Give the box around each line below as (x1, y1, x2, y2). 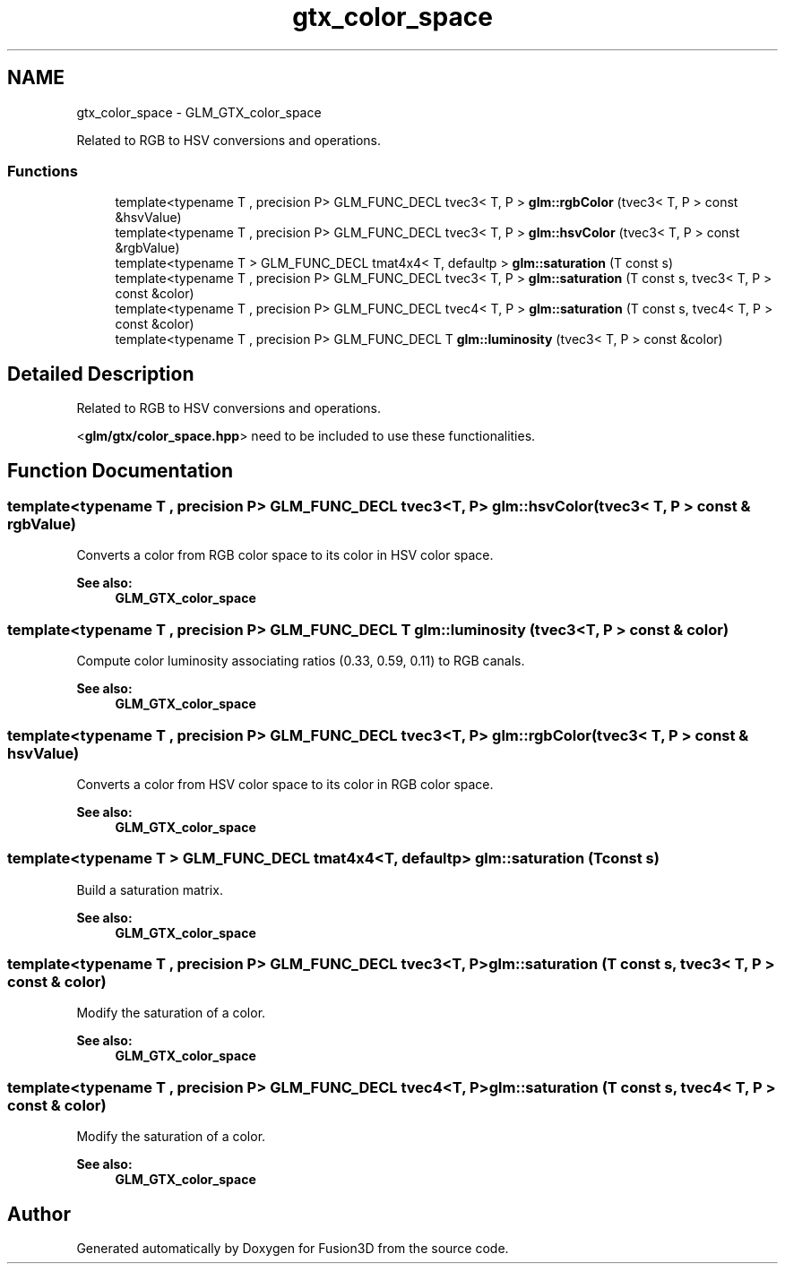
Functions (7, 161, 78, 180)
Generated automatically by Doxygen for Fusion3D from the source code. (76, 1241, 509, 1256)
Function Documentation (7, 459, 233, 482)
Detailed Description (7, 362, 194, 385)
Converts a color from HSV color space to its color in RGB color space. (76, 776, 494, 792)
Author (7, 1202, 71, 1225)
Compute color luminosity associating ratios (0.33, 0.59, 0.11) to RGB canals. (76, 653, 525, 669)
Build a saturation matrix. (76, 881, 223, 897)
